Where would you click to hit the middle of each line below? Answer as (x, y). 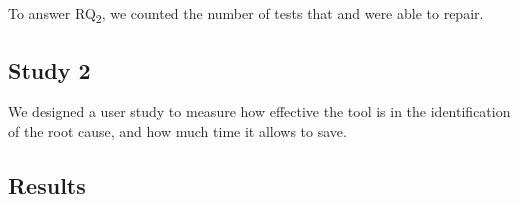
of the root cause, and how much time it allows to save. (177, 130)
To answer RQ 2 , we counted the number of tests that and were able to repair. (246, 14)
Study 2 (49, 69)
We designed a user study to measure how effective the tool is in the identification (259, 111)
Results (47, 184)
